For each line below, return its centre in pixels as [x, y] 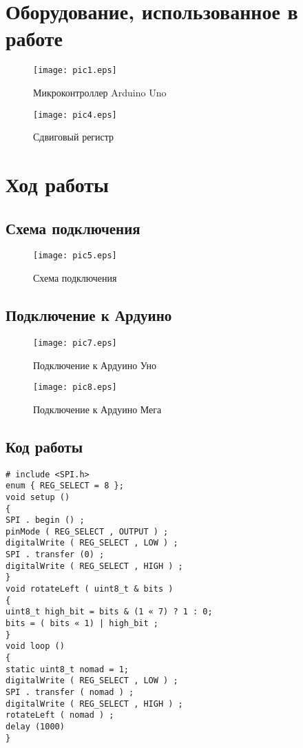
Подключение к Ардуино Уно [95, 365]
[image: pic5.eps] [75, 256]
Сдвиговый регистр [74, 137]
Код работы [44, 446]
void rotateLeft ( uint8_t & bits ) [90, 589]
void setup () [38, 497]
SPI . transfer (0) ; [55, 555]
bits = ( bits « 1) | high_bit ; [82, 624]
